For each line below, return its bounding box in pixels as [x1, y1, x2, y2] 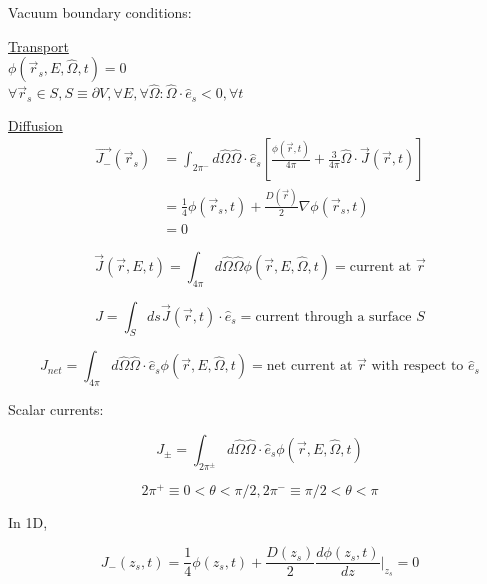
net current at [266, 359, 353, 374]
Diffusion [8, 114, 63, 135]
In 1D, [8, 511, 48, 532]
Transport [8, 35, 69, 56]
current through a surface [255, 309, 412, 324]
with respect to [371, 359, 464, 374]
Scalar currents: [8, 399, 104, 420]
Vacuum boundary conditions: [8, 2, 192, 22]
